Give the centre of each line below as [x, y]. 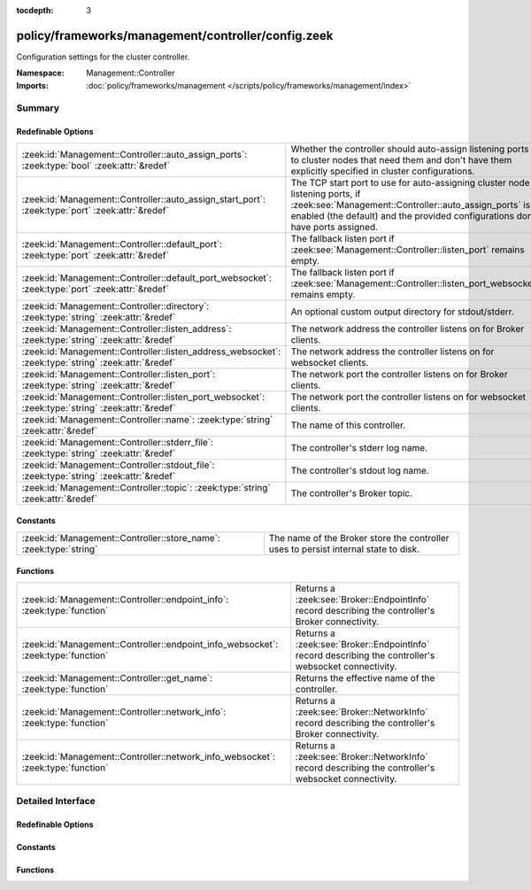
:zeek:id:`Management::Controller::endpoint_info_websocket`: [150, 644]
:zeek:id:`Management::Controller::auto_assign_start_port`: [143, 199]
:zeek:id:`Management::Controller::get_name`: [117, 677]
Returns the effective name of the [365, 677]
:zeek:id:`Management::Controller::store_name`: [121, 538]
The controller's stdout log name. [360, 470]
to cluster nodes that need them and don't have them [401, 159]
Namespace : [41, 73]
